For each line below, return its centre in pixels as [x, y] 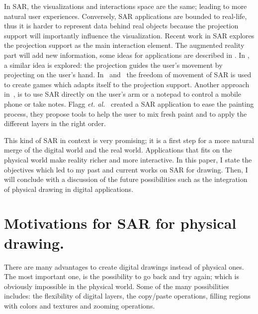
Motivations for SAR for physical [120, 223]
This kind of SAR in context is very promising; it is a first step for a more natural [129, 140]
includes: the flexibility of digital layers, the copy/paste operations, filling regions [127, 296]
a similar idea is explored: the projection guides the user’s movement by [113, 65]
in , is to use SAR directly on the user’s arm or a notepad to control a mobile [123, 94]
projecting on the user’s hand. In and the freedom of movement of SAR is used [128, 75]
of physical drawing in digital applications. [69, 189]
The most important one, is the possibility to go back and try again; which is [122, 276]
